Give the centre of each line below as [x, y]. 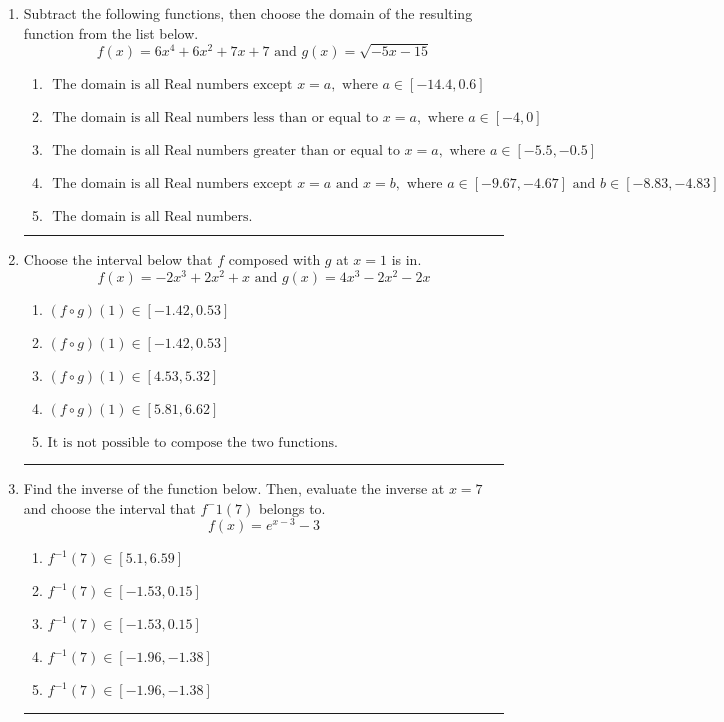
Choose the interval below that [118, 259]
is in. [406, 259]
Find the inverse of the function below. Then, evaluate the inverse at [234, 488]
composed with [274, 259]
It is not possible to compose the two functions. [192, 443]
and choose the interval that [109, 507]
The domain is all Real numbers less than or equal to [215, 118]
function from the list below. [111, 32]
